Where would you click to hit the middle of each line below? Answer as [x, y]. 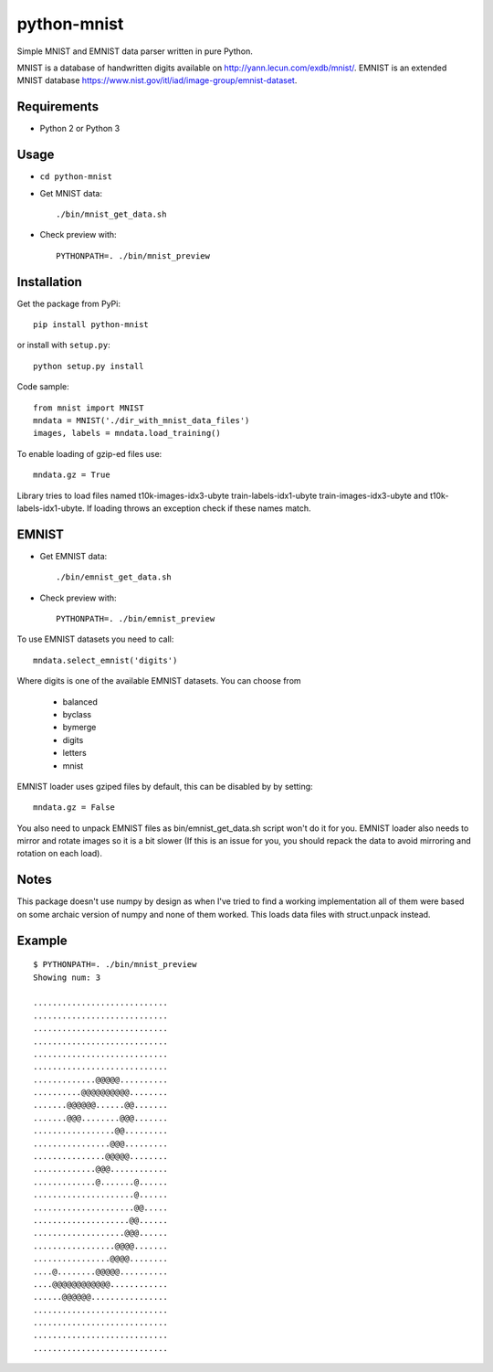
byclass [77, 714]
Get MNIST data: [71, 193]
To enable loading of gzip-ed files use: [89, 453]
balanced [80, 702]
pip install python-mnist [91, 324]
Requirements [58, 106]
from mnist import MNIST [89, 408]
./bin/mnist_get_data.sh [111, 214]
